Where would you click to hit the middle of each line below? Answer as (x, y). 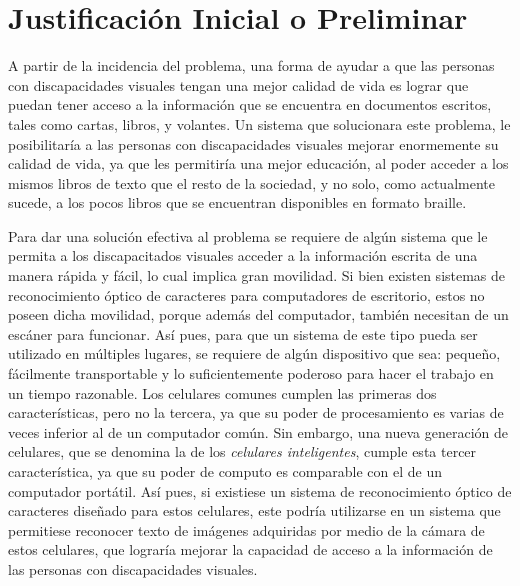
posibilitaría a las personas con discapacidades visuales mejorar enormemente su (253, 143)
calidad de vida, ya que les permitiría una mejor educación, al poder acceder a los (258, 163)
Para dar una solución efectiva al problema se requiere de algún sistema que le (248, 235)
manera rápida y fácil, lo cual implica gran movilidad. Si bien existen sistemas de (257, 275)
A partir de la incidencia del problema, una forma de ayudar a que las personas (251, 65)
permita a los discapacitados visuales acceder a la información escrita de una (243, 255)
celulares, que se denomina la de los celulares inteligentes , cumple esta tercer (242, 451)
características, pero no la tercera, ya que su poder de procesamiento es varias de (256, 412)
